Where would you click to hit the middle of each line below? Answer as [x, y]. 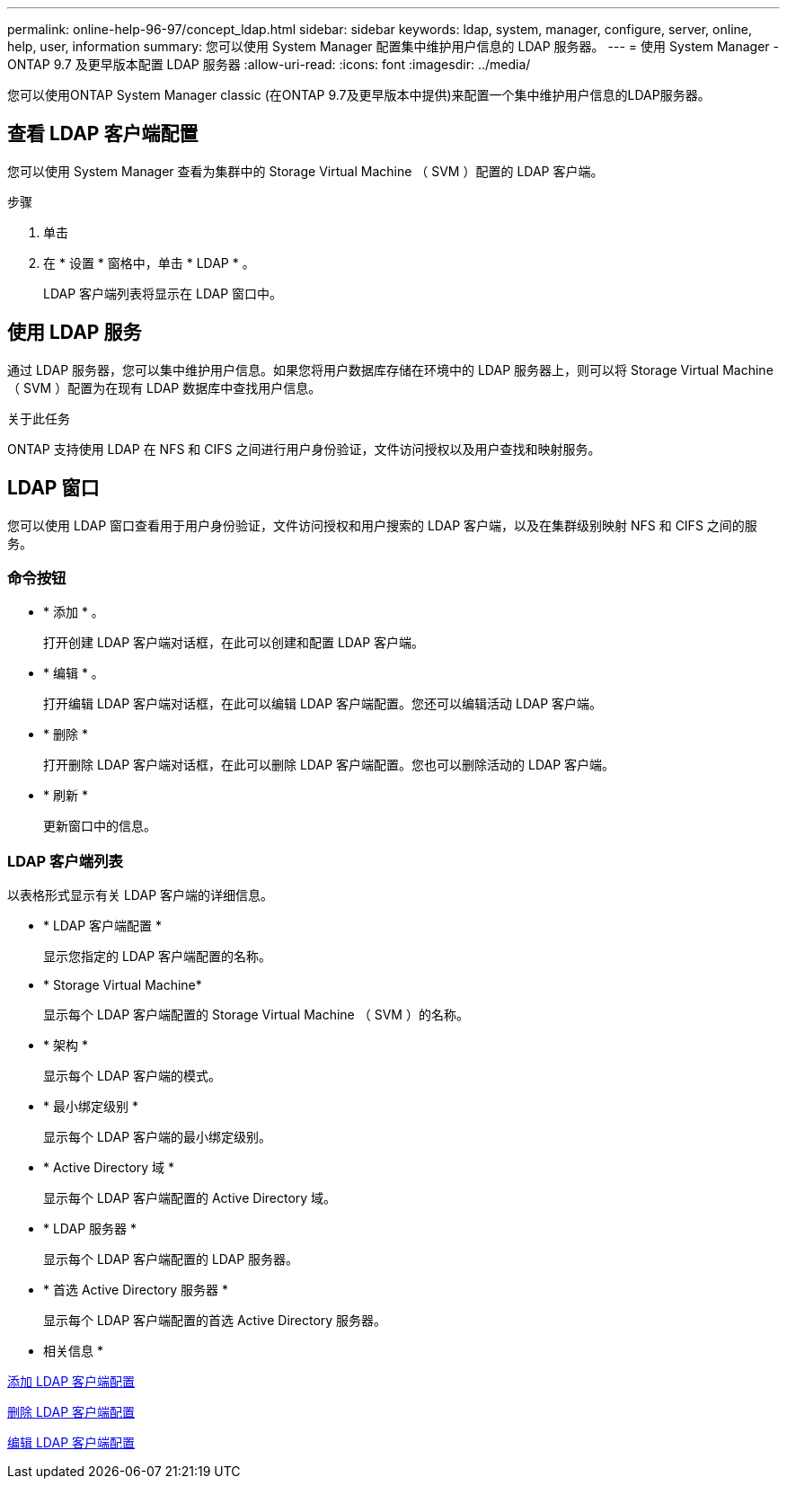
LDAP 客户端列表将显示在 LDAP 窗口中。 [163, 293]
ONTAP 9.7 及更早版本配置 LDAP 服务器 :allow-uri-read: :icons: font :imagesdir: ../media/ [269, 64]
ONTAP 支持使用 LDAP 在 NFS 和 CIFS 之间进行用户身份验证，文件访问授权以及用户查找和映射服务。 [304, 449]
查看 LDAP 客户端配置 [103, 134]
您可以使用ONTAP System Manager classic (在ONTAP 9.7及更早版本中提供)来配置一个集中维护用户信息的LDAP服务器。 [359, 95]
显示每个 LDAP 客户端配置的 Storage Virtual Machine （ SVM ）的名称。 [256, 1015]
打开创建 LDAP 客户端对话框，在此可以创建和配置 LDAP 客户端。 [234, 643]
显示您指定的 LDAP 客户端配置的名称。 [158, 957]
